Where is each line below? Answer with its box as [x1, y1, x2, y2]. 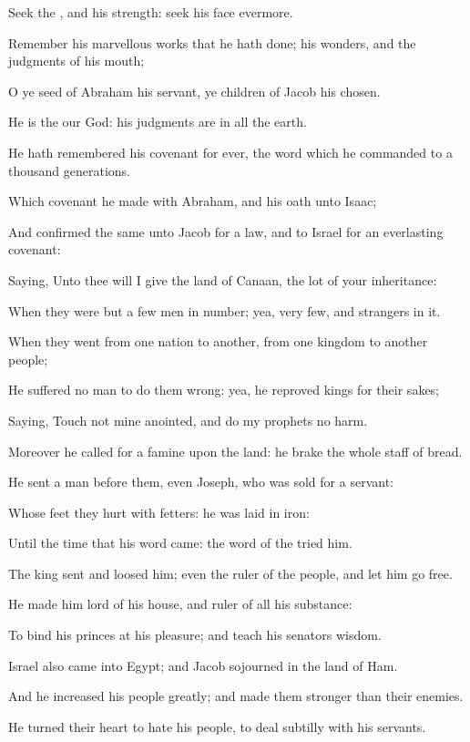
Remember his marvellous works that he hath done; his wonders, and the [8, 33, 416, 52]
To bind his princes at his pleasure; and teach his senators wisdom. [8, 625, 382, 644]
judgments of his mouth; [8, 51, 145, 70]
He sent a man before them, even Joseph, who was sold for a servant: [8, 472, 393, 491]
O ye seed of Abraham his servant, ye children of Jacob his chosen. [8, 81, 381, 100]
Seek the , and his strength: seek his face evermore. [8, 3, 293, 21]
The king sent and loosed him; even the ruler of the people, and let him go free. [8, 563, 453, 582]
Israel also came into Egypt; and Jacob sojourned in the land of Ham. [8, 655, 398, 675]
